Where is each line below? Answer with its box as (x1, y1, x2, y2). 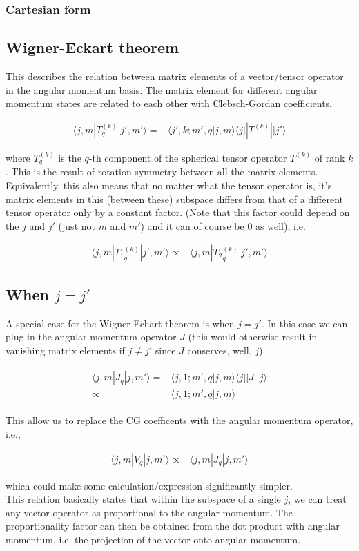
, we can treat (288, 492, 347, 506)
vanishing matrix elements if (6, 342, 125, 357)
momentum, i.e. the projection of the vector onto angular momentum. (6, 532, 301, 546)
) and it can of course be (140, 218, 244, 233)
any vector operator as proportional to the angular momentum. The (6, 505, 293, 519)
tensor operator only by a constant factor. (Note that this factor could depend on (6, 205, 350, 220)
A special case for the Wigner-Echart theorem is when (6, 316, 235, 330)
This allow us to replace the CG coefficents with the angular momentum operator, (6, 413, 353, 427)
